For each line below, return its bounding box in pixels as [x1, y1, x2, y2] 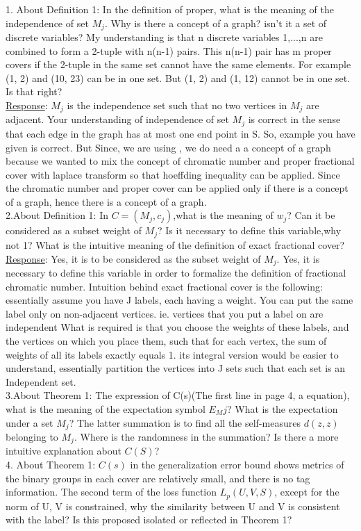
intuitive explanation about [6, 443, 121, 458]
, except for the [274, 484, 339, 499]
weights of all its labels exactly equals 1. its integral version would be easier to [6, 347, 339, 361]
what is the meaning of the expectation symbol [6, 401, 205, 416]
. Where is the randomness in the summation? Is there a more [74, 429, 339, 443]
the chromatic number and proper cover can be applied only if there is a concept [6, 181, 349, 195]
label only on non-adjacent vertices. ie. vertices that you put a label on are [6, 306, 324, 320]
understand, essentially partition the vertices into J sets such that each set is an [6, 361, 346, 375]
